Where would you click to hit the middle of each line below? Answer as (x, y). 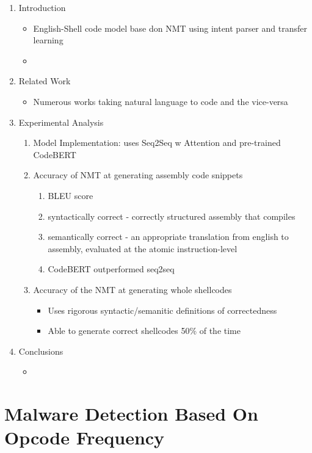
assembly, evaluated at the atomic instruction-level (143, 248)
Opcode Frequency (85, 437)
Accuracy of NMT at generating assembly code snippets (138, 175)
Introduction (42, 7)
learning (48, 40)
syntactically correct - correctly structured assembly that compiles (172, 216)
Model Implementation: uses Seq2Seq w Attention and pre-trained (157, 143)
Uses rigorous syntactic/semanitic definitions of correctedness (162, 310)
